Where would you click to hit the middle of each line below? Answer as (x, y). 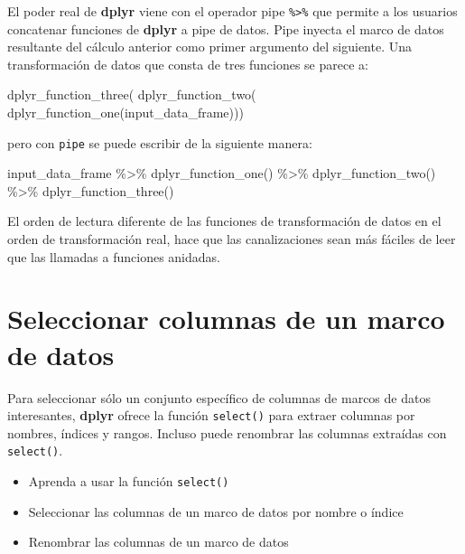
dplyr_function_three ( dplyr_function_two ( (132, 94)
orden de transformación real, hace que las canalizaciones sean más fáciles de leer (232, 239)
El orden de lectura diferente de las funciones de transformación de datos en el (224, 221)
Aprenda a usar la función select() (129, 481)
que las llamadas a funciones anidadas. (114, 256)
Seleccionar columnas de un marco (226, 319)
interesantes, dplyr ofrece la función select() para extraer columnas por (211, 415)
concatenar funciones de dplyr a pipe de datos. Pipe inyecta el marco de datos (226, 28)
